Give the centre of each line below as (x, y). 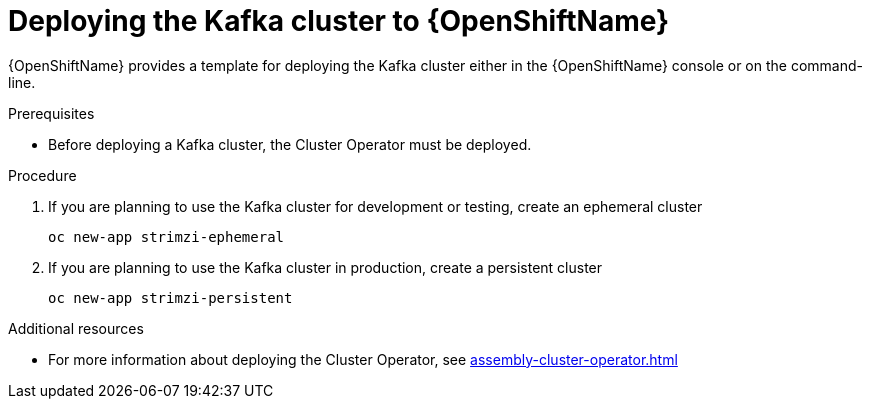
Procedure (42, 175)
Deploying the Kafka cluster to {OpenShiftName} (339, 21)
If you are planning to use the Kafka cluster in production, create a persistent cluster (325, 267)
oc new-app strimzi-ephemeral (166, 236)
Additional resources (76, 328)
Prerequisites (51, 113)
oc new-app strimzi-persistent (170, 297)
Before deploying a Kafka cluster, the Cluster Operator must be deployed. (290, 144)
